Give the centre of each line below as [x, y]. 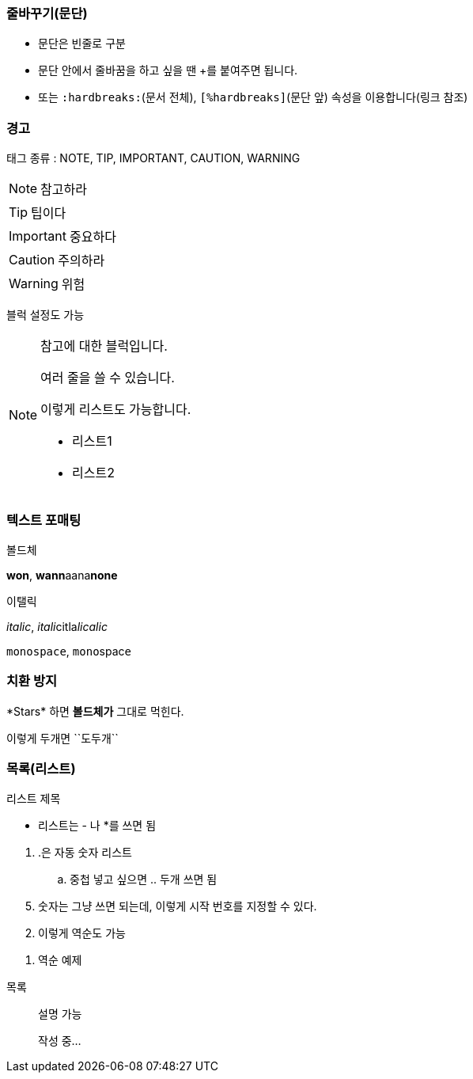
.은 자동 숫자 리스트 [85, 853]
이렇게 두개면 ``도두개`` [62, 738]
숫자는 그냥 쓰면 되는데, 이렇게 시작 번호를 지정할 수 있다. [178, 906]
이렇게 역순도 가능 [82, 933]
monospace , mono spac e [69, 651]
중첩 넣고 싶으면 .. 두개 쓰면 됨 [144, 880]
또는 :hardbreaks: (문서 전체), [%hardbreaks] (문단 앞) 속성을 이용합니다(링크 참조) [253, 97]
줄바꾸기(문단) [47, 13]
